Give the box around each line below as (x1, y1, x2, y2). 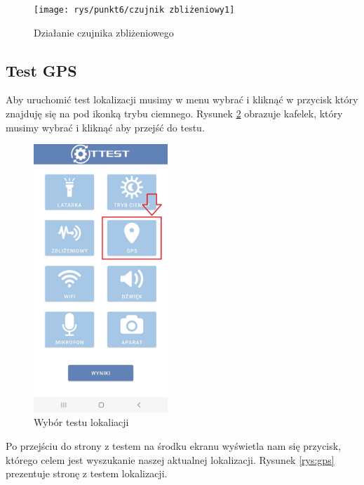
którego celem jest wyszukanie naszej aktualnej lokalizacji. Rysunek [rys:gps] (6, 452, 335, 467)
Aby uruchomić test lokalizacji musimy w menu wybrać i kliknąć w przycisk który (6, 92, 358, 107)
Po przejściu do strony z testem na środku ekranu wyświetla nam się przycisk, (6, 439, 342, 453)
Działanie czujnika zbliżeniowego (34, 25, 174, 39)
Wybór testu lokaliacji (34, 415, 129, 429)
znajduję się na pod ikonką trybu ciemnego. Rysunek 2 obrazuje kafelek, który (6, 106, 343, 121)
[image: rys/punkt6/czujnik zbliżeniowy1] (34, 5, 235, 15)
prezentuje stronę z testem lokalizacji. (6, 466, 168, 481)
